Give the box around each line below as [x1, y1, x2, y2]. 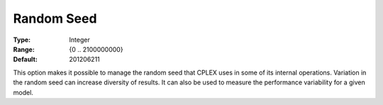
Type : [13, 35, 31, 44]
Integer [69, 35, 90, 44]
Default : [13, 55, 38, 64]
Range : [13, 45, 35, 53]
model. [13, 88, 33, 96]
